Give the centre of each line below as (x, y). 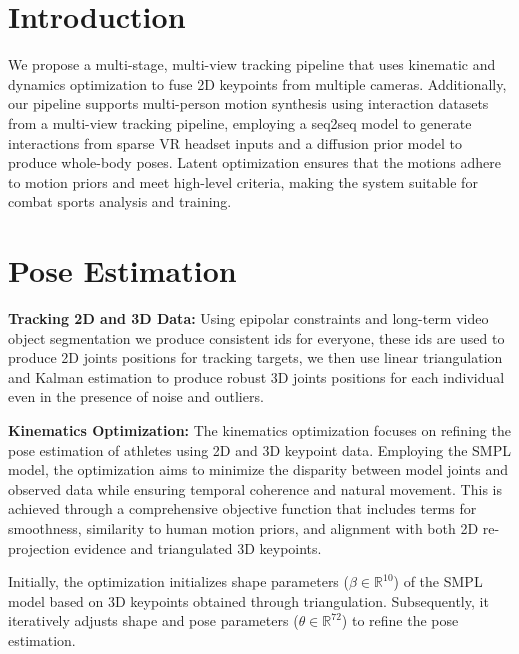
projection (39, 547)
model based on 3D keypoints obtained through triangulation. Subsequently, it (248, 600)
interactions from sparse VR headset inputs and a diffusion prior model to (235, 142)
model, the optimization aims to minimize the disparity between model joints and (258, 469)
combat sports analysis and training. (120, 201)
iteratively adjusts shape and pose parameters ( (153, 620)
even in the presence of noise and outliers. (136, 396)
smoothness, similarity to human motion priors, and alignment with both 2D (243, 527)
